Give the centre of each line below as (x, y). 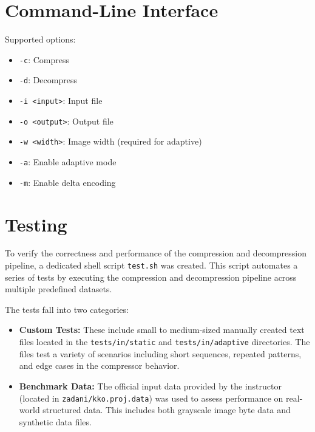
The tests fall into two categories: (67, 309)
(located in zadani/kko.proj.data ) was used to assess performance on (151, 398)
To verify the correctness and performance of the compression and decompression (156, 253)
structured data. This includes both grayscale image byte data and (167, 410)
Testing (36, 224)
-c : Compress (44, 59)
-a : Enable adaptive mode (68, 162)
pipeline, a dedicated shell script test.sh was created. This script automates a (151, 265)
